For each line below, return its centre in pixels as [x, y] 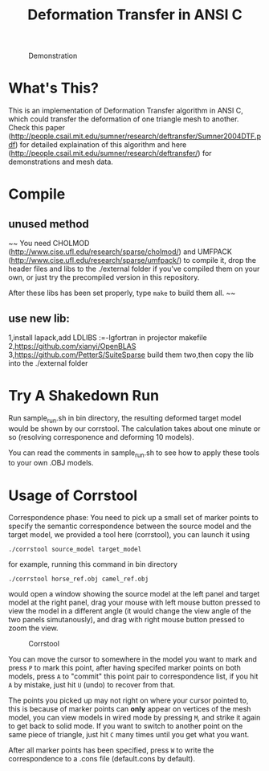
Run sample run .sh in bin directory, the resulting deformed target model [125, 418]
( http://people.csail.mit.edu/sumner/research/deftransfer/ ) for [110, 154]
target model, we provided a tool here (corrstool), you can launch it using [129, 535]
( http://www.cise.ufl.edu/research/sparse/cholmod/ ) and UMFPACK [120, 252]
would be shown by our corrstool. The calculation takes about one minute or [134, 429]
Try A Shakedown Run [84, 396]
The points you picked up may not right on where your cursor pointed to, [128, 700]
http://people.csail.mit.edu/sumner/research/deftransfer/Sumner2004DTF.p [136, 136]
